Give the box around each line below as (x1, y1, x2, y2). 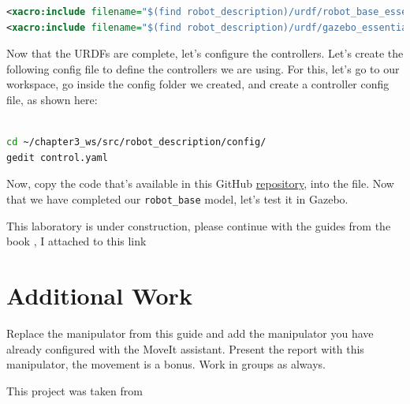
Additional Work (6, 279, 192, 311)
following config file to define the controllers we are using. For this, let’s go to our (6, 60, 400, 77)
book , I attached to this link (6, 233, 147, 249)
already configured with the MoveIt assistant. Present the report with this (6, 340, 364, 357)
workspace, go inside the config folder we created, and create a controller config (6, 76, 389, 92)
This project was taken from (6, 382, 143, 398)
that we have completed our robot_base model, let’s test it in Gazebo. (6, 190, 348, 207)
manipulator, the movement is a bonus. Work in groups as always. (6, 356, 326, 372)
